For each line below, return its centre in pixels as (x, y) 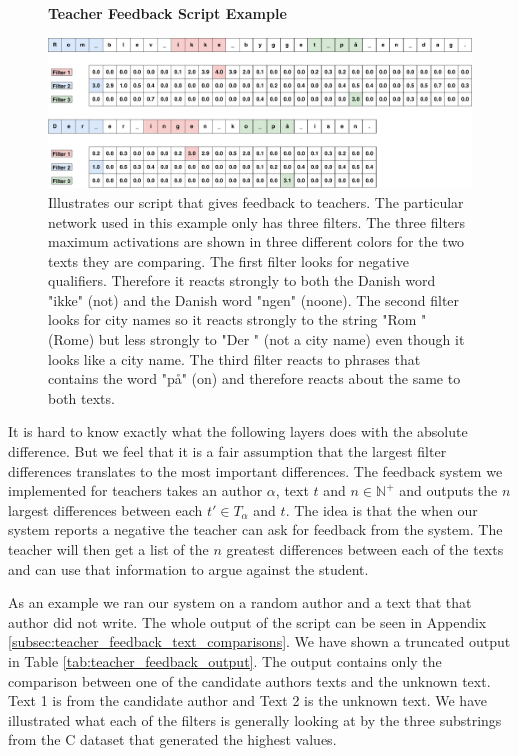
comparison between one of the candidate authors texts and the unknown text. (249, 680)
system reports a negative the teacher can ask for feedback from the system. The (255, 529)
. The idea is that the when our (381, 509)
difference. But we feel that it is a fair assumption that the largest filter (227, 451)
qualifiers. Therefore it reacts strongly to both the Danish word (242, 280)
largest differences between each (105, 509)
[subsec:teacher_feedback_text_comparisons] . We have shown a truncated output (259, 641)
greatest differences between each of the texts (365, 549)
